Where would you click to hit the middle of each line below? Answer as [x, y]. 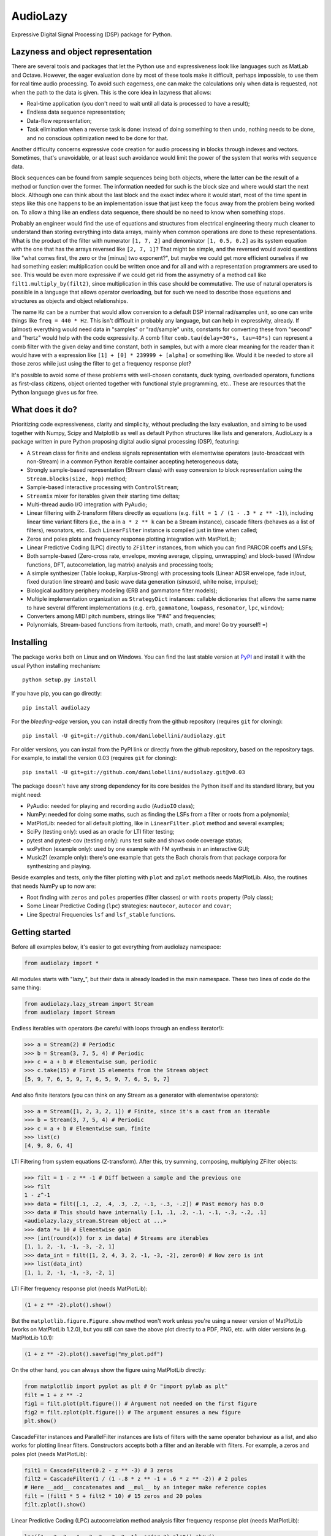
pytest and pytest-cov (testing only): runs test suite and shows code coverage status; [135, 840]
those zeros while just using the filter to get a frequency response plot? [101, 364]
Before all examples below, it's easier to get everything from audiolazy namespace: [116, 947]
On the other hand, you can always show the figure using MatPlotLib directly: [109, 1370]
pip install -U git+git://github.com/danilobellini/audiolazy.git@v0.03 [134, 772]
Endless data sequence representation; [76, 112]
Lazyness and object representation [82, 52]
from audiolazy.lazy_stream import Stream [89, 1004]
